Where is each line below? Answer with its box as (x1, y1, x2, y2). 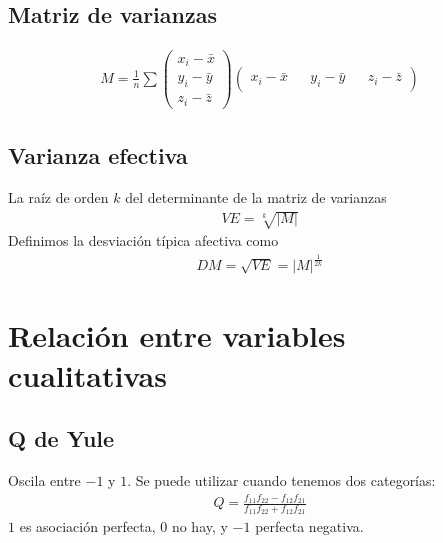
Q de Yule (8, 423, 115, 454)
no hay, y (171, 516, 228, 537)
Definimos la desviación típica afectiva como (8, 230, 279, 251)
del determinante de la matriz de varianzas (125, 186, 387, 207)
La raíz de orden (8, 186, 109, 207)
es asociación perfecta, (19, 516, 156, 537)
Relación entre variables (8, 315, 346, 356)
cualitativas (8, 354, 167, 395)
